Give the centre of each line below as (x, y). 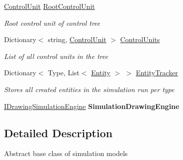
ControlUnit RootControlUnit (49, 6)
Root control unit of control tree (52, 23)
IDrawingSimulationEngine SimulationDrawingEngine (92, 106)
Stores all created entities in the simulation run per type (89, 89)
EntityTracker (157, 73)
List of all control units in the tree (56, 56)
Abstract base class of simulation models (66, 153)
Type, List (64, 73)
